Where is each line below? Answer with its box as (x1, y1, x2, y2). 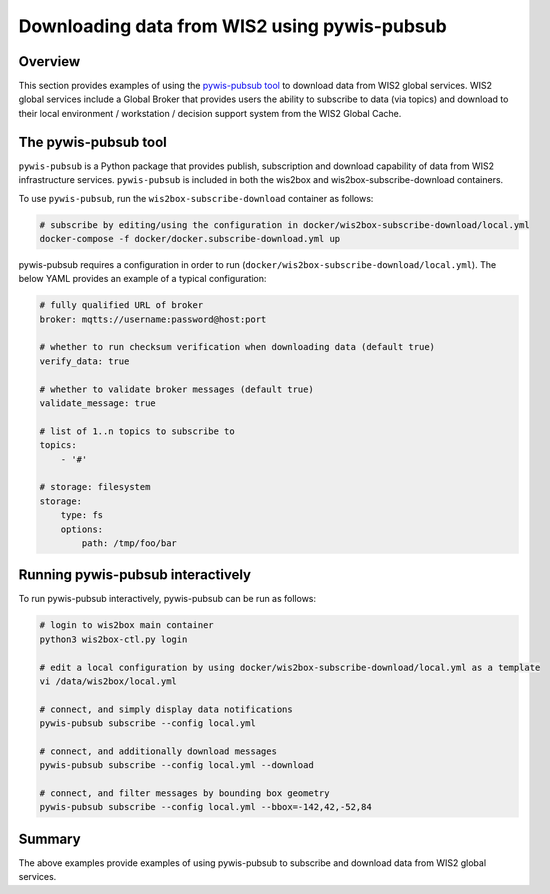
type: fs (60, 510, 104, 521)
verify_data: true (39, 355, 130, 367)
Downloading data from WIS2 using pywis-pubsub (18, 15, 447, 37)
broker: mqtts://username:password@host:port (39, 313, 267, 325)
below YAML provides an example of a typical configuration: (18, 273, 267, 285)
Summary (18, 830, 81, 847)
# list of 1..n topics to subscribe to (39, 425, 235, 437)
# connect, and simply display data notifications (39, 703, 294, 715)
